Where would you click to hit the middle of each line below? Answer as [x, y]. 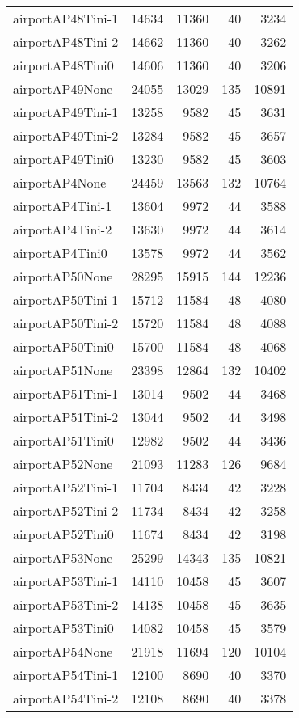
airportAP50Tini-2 [66, 323]
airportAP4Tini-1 [63, 206]
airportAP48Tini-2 [66, 42]
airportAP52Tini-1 [66, 487]
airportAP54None [63, 651]
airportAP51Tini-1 [66, 393]
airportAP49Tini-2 [66, 135]
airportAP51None [63, 370]
